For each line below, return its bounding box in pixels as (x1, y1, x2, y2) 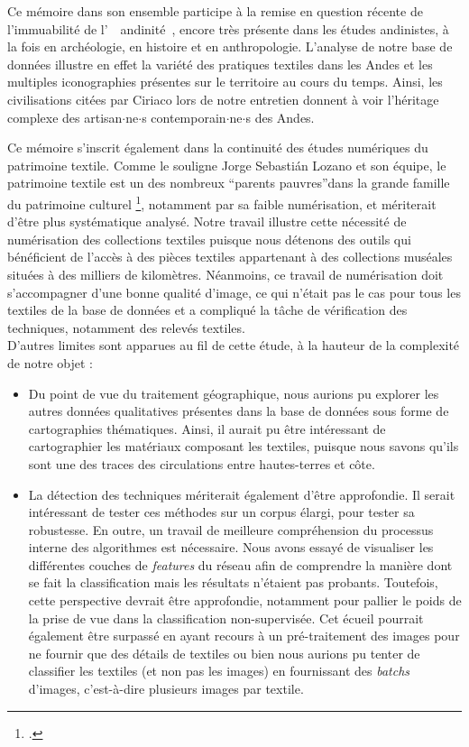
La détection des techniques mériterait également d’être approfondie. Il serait (28, 484, 455, 503)
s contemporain (142, 107, 226, 126)
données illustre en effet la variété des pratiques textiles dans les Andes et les (7, 54, 433, 73)
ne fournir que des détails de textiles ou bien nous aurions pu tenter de (28, 643, 420, 662)
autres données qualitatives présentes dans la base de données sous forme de (28, 401, 449, 420)
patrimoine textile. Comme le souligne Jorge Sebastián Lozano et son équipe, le (7, 155, 446, 174)
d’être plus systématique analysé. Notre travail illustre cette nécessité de (7, 212, 407, 231)
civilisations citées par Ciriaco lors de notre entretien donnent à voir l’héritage (7, 89, 439, 108)
